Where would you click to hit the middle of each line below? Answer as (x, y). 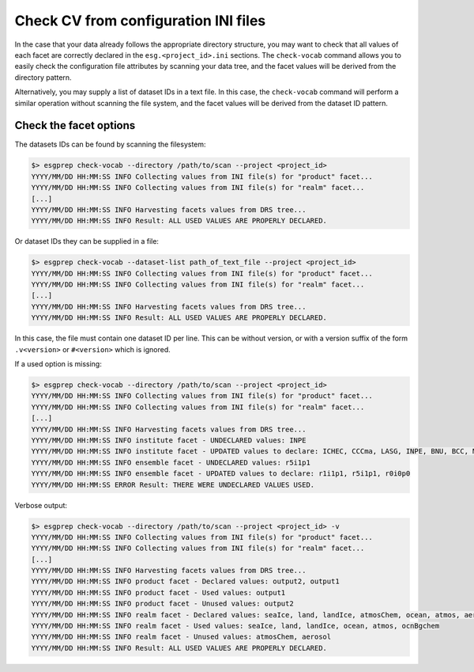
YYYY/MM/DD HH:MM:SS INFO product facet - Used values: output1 (158, 592)
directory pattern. (43, 77)
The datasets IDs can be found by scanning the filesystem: (110, 144)
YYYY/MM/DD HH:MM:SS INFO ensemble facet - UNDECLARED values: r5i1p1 (171, 462)
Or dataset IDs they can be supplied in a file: (87, 241)
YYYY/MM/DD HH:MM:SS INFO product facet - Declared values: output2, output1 (185, 581)
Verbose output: (41, 505)
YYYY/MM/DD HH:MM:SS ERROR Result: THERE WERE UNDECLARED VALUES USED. (173, 484)
